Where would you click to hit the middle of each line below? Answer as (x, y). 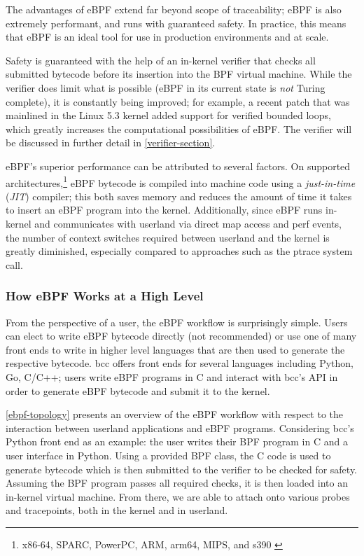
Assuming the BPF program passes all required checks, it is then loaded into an (177, 483)
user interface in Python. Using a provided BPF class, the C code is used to (168, 455)
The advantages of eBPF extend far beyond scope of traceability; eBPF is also (174, 9)
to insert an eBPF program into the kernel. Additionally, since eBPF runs (164, 210)
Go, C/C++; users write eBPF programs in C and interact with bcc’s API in (172, 376)
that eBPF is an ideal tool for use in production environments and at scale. (167, 37)
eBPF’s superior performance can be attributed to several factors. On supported (178, 166)
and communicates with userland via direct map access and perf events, (188, 223)
